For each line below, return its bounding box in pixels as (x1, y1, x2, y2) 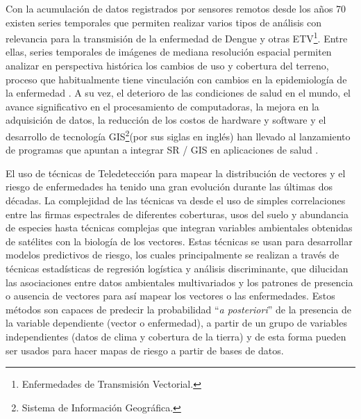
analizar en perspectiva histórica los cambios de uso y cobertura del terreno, (6, 58, 329, 73)
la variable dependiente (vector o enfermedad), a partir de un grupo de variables (6, 315, 347, 330)
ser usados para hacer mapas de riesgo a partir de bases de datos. (6, 343, 284, 357)
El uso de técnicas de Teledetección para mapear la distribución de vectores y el (6, 165, 346, 180)
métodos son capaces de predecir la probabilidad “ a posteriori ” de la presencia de (6, 302, 351, 316)
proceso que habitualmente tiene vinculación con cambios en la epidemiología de (6, 72, 347, 86)
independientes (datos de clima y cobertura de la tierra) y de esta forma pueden (6, 329, 346, 343)
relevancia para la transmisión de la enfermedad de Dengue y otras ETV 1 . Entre (6, 29, 348, 45)
